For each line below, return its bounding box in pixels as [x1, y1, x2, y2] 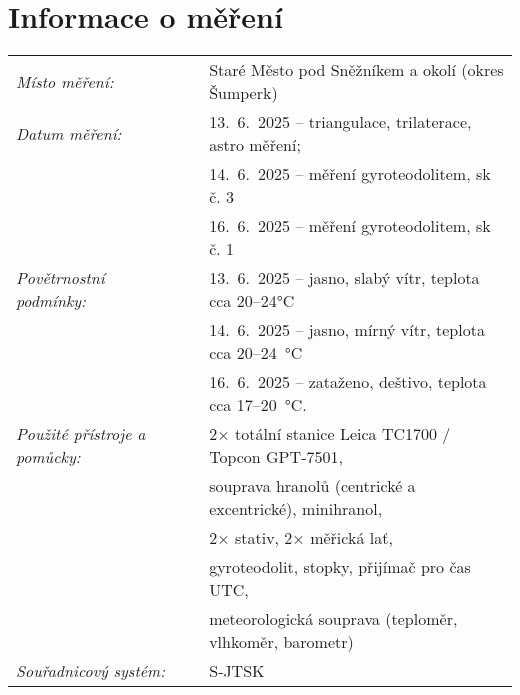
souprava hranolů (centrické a [209, 474, 416, 498]
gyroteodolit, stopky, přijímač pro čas [209, 555, 471, 579]
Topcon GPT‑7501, [209, 445, 343, 469]
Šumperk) [209, 81, 278, 105]
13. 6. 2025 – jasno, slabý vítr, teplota [209, 266, 480, 290]
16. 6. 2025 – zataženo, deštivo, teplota [209, 370, 487, 394]
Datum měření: [16, 121, 122, 145]
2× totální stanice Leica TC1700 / [209, 422, 451, 446]
